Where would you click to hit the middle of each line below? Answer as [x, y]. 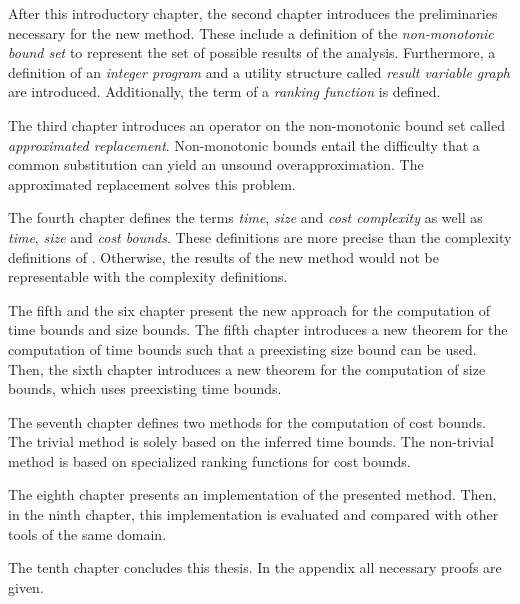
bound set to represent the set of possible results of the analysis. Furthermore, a [252, 52]
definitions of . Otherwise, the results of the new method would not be [223, 256]
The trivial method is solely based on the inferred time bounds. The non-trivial [251, 441]
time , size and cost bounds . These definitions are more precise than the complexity [260, 236]
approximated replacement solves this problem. [152, 183]
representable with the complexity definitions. [148, 276]
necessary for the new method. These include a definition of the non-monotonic [251, 32]
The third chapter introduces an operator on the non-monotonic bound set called [256, 124]
